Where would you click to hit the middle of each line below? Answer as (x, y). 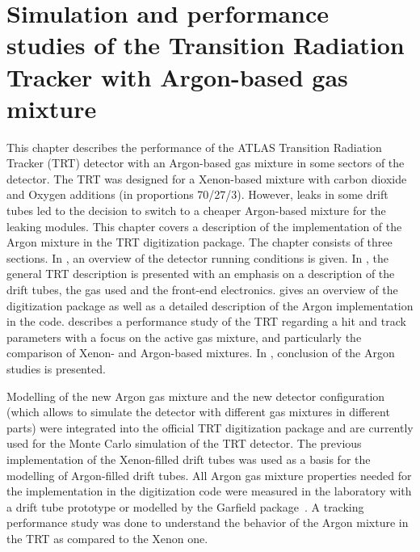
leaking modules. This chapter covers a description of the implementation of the (204, 226)
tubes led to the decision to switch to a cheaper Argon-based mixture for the (196, 211)
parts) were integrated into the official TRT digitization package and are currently (210, 427)
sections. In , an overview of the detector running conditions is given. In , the (197, 257)
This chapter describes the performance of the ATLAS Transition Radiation (194, 147)
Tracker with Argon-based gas (177, 76)
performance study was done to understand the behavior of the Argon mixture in (208, 523)
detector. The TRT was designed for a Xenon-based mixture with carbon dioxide (207, 178)
